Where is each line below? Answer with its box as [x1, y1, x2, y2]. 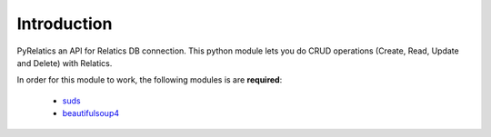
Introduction [16, 14, 113, 34]
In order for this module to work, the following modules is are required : [16, 74, 283, 85]
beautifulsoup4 [62, 108, 120, 119]
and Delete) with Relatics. [16, 57, 113, 68]
